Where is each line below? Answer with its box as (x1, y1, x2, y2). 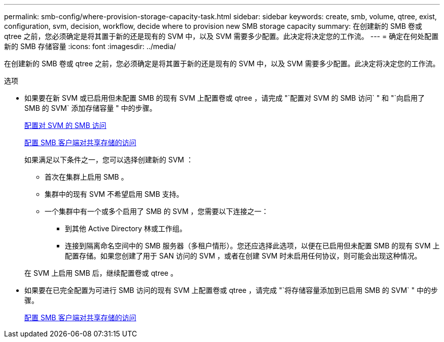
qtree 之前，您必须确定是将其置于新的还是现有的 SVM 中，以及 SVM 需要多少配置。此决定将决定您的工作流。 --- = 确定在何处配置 (4, 32, 439, 40)
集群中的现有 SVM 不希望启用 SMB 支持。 (45, 190, 183, 198)
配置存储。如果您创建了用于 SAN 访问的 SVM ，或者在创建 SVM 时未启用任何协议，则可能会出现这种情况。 (65, 251, 422, 260)
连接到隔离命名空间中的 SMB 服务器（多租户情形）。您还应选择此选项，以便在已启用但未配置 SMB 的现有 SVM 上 (65, 241, 440, 250)
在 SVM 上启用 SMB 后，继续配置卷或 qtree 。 (24, 269, 178, 277)
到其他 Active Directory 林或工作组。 (65, 224, 187, 233)
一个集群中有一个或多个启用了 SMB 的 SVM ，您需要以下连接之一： (45, 207, 269, 216)
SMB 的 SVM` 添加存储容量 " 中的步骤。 (24, 104, 157, 112)
